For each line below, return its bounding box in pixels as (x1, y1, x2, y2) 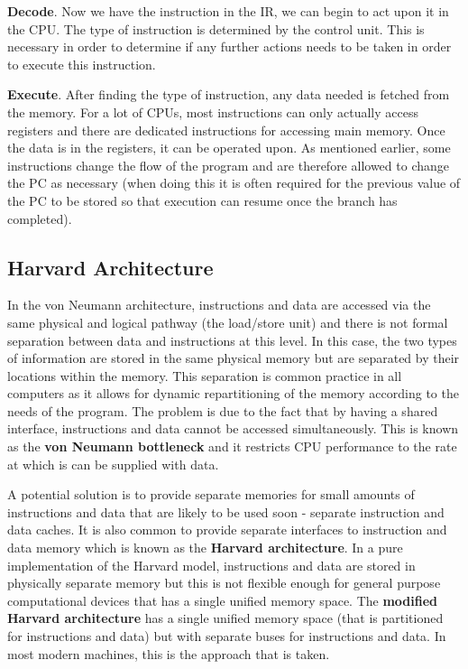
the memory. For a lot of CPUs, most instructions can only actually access (7, 102, 418, 121)
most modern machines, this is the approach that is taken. (7, 644, 330, 663)
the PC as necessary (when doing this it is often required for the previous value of (7, 173, 461, 192)
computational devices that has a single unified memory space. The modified (7, 590, 438, 609)
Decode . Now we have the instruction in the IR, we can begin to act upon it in (7, 2, 449, 20)
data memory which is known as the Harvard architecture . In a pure (7, 538, 403, 557)
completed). (7, 209, 72, 228)
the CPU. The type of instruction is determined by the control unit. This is (7, 19, 425, 38)
